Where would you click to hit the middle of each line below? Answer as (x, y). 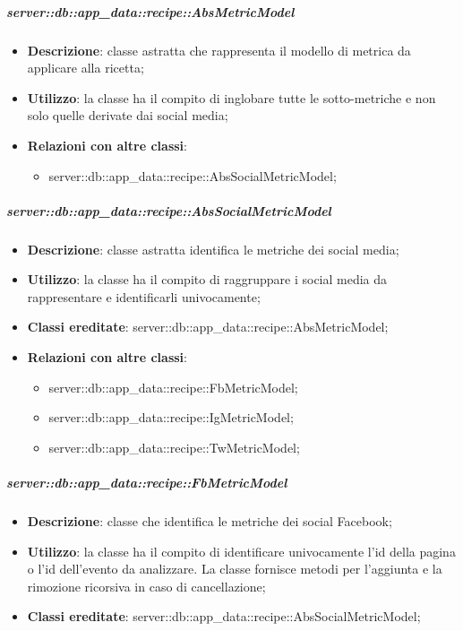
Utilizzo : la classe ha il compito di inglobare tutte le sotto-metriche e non (231, 97)
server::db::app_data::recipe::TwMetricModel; (174, 447)
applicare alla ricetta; (86, 68)
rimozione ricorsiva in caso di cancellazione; (146, 586)
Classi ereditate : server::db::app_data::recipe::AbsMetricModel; (208, 327)
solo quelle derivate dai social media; (128, 115)
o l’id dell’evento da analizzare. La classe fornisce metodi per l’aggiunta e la (235, 569)
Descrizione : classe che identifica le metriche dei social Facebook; (210, 521)
